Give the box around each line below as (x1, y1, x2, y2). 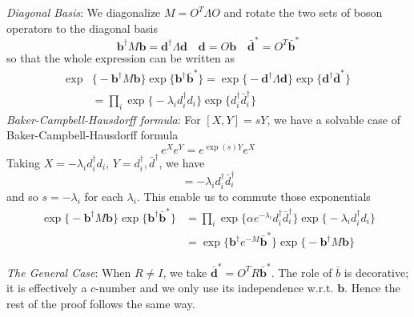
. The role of (271, 263, 332, 280)
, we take (163, 263, 207, 280)
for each (84, 188, 123, 205)
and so (6, 188, 38, 205)
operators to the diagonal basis (6, 19, 158, 36)
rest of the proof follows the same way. (6, 295, 195, 312)
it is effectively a (6, 279, 87, 296)
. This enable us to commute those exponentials (136, 188, 371, 205)
